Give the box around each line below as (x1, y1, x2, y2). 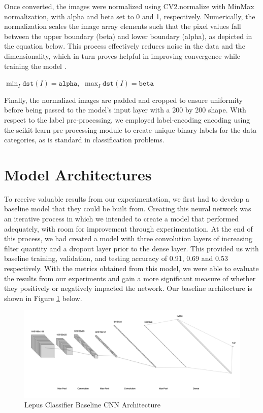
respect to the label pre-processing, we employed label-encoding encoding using (4, 114, 250, 125)
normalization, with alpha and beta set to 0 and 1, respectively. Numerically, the (4, 11, 255, 21)
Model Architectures (4, 164, 152, 184)
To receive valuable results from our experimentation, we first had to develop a (4, 193, 250, 204)
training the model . (4, 60, 67, 71)
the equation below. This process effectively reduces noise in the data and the (4, 41, 245, 51)
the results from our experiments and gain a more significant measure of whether (4, 273, 256, 283)
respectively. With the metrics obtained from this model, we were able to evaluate (4, 263, 259, 273)
